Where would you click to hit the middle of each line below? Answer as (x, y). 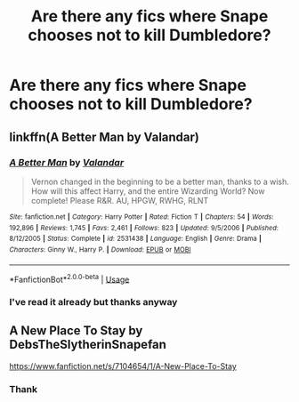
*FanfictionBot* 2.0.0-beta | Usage (69, 278)
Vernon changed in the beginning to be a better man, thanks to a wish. (160, 181)
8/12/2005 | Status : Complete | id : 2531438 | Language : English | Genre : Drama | (136, 239)
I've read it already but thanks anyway (93, 302)
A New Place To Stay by (76, 331)
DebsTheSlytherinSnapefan (88, 345)
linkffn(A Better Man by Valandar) (105, 137)
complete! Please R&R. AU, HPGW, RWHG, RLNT (120, 200)
